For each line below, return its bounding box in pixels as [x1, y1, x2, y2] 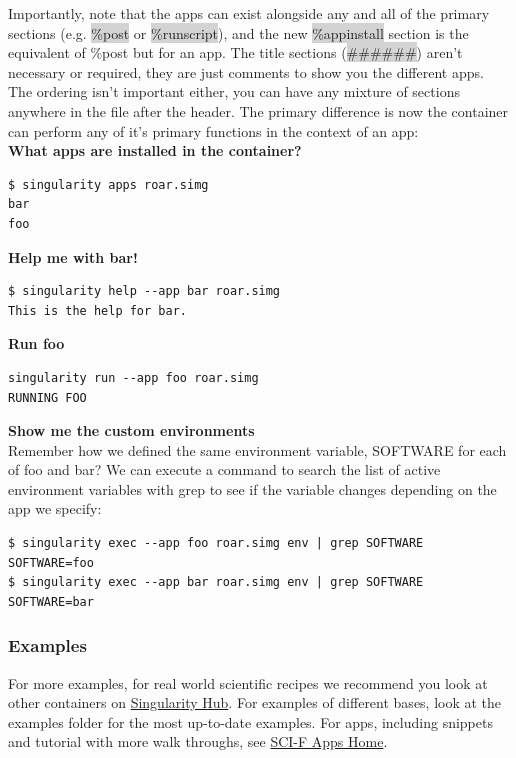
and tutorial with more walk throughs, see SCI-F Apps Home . [8, 731, 388, 752]
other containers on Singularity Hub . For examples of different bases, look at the [8, 692, 502, 713]
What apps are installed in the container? [8, 140, 302, 161]
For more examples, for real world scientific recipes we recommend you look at [8, 672, 488, 693]
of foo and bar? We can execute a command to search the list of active [8, 459, 441, 480]
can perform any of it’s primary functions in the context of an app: [8, 120, 419, 141]
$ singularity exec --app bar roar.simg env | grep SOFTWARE [8, 575, 424, 590]
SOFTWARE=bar [8, 594, 94, 609]
